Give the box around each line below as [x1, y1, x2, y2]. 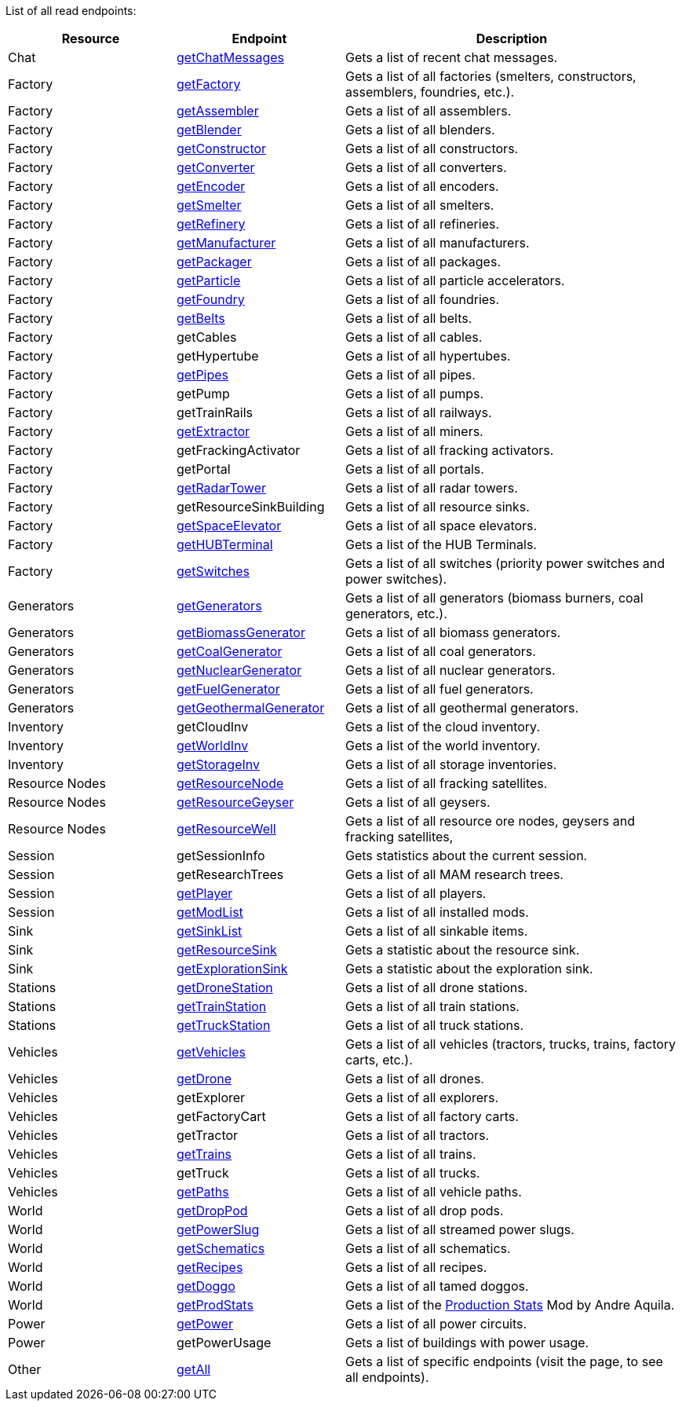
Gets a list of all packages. [345, 254, 501, 269]
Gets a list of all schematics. [345, 1240, 511, 1256]
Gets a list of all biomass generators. [345, 625, 561, 640]
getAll [177, 1361, 211, 1377]
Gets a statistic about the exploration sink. [345, 961, 593, 976]
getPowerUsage [177, 1335, 272, 1350]
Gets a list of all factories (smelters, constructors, [345, 68, 636, 84]
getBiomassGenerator [177, 625, 305, 640]
